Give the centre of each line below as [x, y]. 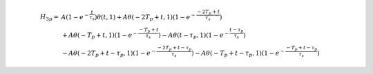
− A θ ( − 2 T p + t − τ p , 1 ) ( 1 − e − [109, 53]
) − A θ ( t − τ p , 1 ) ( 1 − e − [194, 35]
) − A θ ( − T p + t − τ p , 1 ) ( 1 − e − [238, 53]
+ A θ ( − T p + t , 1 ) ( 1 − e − [100, 35]
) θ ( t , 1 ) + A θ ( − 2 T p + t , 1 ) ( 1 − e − [145, 17]
